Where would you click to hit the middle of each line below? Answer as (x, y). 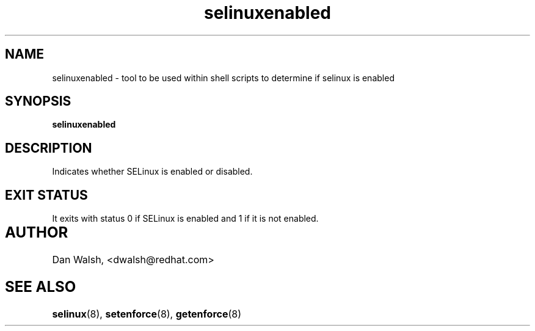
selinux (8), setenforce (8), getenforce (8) (147, 314)
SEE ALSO (41, 286)
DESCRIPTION (49, 148)
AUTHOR (37, 233)
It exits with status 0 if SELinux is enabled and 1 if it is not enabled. (185, 219)
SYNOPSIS (38, 101)
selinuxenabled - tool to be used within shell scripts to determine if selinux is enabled (223, 78)
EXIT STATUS (46, 195)
